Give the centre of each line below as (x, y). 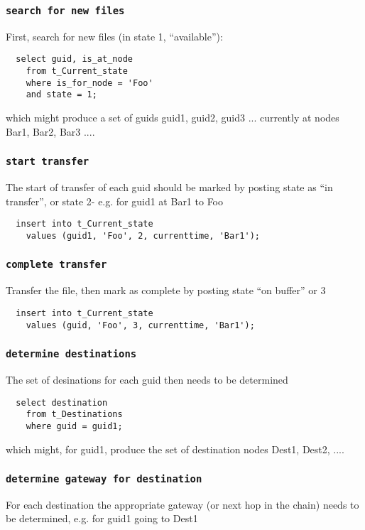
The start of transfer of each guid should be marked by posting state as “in (169, 186)
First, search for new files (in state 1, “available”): (114, 36)
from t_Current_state (77, 71)
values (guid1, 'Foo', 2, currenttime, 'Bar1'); (143, 236)
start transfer (48, 162)
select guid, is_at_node (74, 59)
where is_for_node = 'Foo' (89, 83)
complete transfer (56, 265)
